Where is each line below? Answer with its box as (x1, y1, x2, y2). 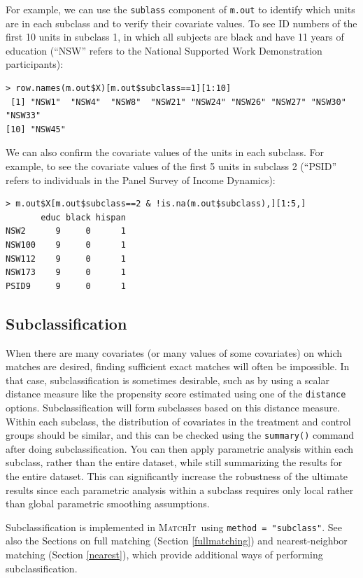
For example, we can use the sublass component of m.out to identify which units (6, 2, 355, 16)
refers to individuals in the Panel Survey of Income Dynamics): (6, 172, 276, 187)
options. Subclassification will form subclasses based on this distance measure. (6, 400, 341, 414)
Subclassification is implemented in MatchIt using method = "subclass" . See (6, 519, 342, 534)
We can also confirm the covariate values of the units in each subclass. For (6, 145, 324, 160)
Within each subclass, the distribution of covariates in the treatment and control (6, 414, 351, 428)
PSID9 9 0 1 (6, 281, 126, 291)
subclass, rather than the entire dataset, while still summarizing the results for (6, 455, 343, 470)
